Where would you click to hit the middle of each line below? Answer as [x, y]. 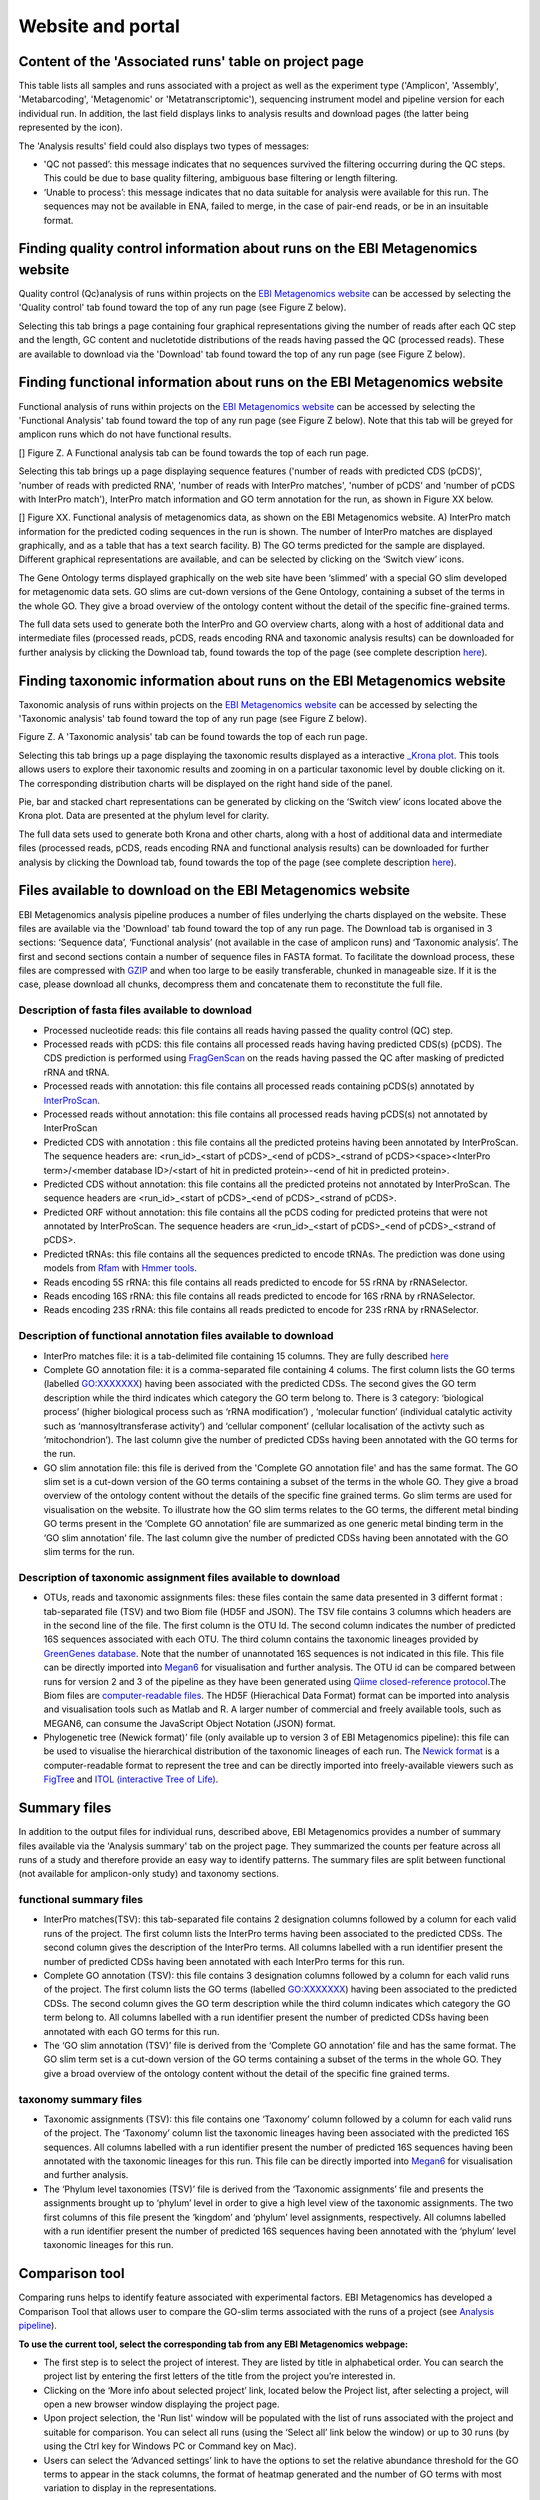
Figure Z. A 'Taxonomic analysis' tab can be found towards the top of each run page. [193, 737]
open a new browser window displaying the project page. [161, 2404]
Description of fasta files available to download [135, 1010]
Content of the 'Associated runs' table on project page [191, 61]
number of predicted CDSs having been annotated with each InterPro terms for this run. [224, 1961]
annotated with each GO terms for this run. [131, 2031]
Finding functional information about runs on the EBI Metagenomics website [261, 382]
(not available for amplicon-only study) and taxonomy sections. [149, 1874]
